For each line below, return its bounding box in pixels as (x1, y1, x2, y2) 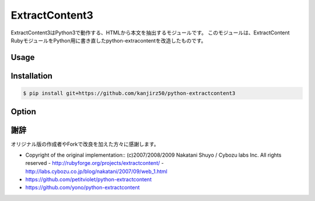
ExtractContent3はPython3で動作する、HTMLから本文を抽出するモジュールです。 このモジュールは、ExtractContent (10, 29, 290, 36)
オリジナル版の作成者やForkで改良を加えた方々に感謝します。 (10, 140, 159, 148)
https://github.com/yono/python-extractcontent (25, 184, 140, 191)
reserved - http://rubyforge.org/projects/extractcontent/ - (25, 160, 164, 167)
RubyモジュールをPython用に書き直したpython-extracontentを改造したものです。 (10, 37, 206, 44)
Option (10, 107, 36, 117)
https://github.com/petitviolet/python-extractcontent (25, 176, 152, 183)
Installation (10, 70, 52, 81)
